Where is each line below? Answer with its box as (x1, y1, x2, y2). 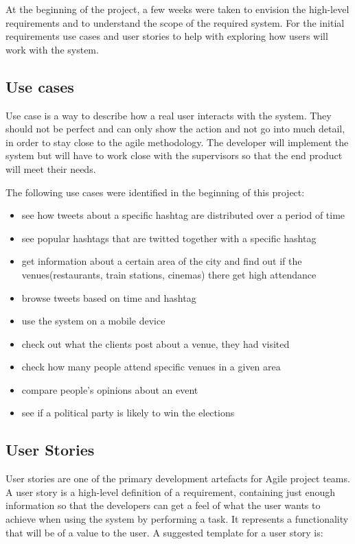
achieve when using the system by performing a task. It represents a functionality (5, 512, 349, 526)
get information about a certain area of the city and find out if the (21, 254, 302, 268)
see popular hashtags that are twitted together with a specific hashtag (21, 230, 317, 245)
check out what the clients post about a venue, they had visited (21, 336, 290, 351)
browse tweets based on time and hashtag (21, 290, 196, 305)
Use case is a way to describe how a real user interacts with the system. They (5, 108, 332, 122)
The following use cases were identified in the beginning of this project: (5, 185, 305, 199)
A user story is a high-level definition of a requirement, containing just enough (5, 484, 335, 499)
